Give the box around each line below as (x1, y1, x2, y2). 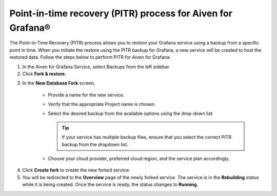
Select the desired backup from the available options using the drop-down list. (48, 111, 214, 117)
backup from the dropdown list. (62, 141, 128, 147)
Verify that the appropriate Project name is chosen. (48, 101, 156, 107)
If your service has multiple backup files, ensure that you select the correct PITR (62, 134, 232, 140)
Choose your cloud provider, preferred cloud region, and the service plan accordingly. (48, 156, 230, 162)
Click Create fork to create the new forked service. (22, 167, 130, 173)
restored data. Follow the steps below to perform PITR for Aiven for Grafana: (9, 54, 171, 60)
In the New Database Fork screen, (22, 80, 95, 86)
